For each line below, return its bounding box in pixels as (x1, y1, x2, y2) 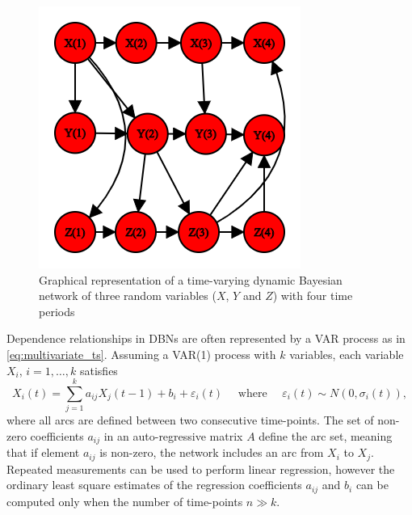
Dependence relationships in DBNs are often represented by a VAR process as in (6, 330, 406, 347)
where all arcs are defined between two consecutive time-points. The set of (6, 412, 374, 428)
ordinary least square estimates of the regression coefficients (6, 476, 302, 493)
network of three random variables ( (39, 287, 217, 304)
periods (39, 302, 75, 319)
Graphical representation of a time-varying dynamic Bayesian (39, 271, 343, 288)
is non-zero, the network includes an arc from (99, 444, 324, 461)
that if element (6, 444, 80, 461)
